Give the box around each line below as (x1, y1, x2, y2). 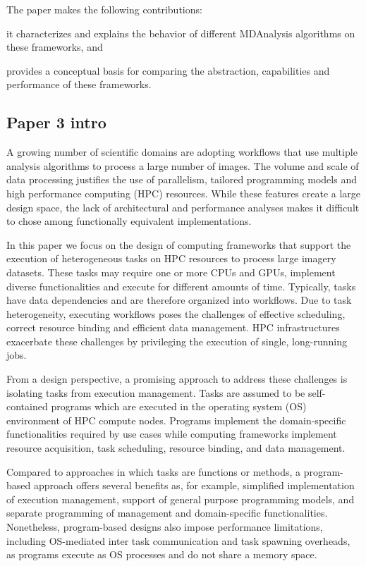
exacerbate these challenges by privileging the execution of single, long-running (6, 333, 347, 348)
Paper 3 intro (6, 111, 106, 133)
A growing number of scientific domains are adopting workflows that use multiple (6, 144, 358, 159)
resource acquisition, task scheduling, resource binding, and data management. (6, 441, 346, 455)
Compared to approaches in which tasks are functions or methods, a (6, 464, 301, 479)
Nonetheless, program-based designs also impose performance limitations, (6, 519, 323, 534)
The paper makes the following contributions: (6, 2, 202, 16)
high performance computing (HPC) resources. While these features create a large (6, 185, 361, 200)
